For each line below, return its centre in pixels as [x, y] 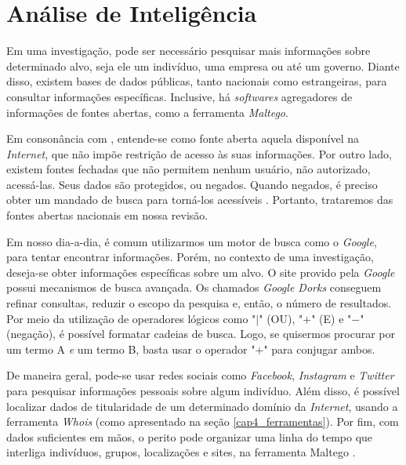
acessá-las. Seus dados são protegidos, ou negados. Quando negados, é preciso [192, 184]
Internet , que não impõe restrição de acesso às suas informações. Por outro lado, [199, 153]
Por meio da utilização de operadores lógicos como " [131, 318]
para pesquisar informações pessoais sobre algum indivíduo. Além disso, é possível [203, 391]
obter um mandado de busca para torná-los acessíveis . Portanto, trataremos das [200, 200]
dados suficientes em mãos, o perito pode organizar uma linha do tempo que [190, 436]
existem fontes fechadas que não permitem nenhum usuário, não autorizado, [188, 169]
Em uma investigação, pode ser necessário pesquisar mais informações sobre [188, 51]
